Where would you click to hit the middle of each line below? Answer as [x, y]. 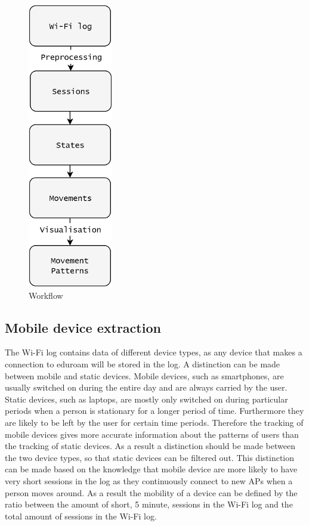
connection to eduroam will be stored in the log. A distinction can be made [143, 363]
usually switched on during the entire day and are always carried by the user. [146, 387]
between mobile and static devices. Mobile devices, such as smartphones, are [144, 375]
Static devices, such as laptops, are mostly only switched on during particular [146, 399]
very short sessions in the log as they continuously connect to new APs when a [149, 480]
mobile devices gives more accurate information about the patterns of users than [152, 434]
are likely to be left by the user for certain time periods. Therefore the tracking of [154, 422]
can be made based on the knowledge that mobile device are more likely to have [151, 469]
